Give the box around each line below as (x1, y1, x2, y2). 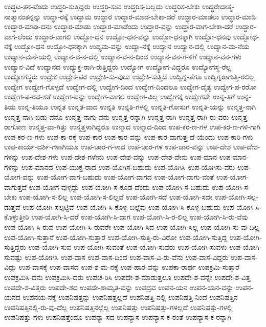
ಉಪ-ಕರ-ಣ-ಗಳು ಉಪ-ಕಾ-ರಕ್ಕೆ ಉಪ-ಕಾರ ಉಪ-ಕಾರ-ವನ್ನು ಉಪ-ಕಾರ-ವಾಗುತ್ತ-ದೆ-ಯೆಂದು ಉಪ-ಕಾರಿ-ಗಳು (4, 131, 253, 142)
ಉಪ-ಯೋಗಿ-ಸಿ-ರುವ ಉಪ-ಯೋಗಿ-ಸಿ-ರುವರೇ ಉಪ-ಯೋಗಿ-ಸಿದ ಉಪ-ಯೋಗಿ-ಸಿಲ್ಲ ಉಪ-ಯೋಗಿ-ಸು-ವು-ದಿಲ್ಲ (4, 222, 260, 232)
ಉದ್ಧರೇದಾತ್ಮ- (202, 1, 235, 11)
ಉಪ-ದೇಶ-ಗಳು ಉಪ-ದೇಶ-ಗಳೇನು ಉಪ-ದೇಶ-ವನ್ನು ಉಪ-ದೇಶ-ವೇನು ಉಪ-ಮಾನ (21, 151, 217, 162)
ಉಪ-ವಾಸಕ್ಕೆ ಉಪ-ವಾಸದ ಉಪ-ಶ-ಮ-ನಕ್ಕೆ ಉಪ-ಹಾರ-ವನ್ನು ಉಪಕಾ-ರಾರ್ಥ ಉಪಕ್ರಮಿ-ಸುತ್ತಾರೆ (18, 261, 239, 272)
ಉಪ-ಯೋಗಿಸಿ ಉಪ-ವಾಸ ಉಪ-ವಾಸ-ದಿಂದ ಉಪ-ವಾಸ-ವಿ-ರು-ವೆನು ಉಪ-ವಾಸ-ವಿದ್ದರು (25, 251, 229, 262)
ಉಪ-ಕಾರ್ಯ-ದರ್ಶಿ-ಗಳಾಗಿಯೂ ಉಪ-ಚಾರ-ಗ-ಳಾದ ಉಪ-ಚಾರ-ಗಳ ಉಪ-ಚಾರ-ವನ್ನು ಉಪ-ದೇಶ (4, 141, 231, 152)
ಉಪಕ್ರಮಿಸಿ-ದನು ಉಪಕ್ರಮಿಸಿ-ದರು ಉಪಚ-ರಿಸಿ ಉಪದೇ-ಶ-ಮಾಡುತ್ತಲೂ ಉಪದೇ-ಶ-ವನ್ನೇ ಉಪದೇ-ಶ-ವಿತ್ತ (4, 272, 251, 282)
